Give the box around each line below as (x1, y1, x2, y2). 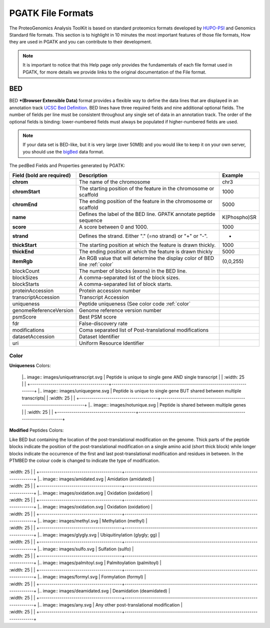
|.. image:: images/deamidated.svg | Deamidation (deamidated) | (37, 588, 170, 593)
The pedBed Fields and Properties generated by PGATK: (9, 162, 125, 168)
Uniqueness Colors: (9, 362, 51, 368)
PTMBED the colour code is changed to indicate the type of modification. (9, 457, 160, 463)
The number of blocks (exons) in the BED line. (79, 267, 187, 274)
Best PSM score (79, 313, 117, 320)
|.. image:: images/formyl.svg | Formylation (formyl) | (37, 574, 146, 580)
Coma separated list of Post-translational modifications (79, 326, 209, 333)
